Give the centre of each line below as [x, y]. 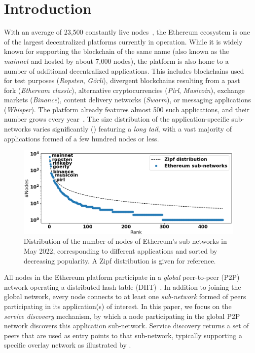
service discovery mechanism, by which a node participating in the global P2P [122, 316]
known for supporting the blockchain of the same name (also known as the [117, 51]
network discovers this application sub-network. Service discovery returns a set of [127, 326]
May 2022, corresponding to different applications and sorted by [121, 251]
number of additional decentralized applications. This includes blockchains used [124, 70]
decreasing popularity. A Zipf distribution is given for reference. [120, 260]
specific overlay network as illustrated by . [68, 345]
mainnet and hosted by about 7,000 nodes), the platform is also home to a [116, 61]
